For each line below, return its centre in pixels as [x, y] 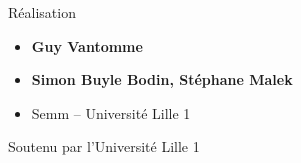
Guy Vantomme [87, 45]
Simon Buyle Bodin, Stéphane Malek [162, 79]
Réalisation [42, 12]
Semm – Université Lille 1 [111, 112]
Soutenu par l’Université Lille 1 [104, 146]
